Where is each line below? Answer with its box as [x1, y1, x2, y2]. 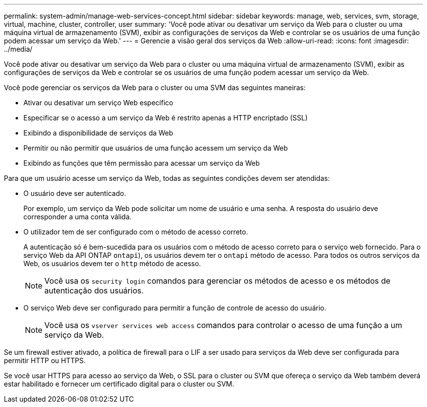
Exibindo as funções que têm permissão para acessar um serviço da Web [23, 159, 260, 167]
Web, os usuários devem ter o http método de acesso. [23, 259, 201, 268]
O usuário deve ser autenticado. [23, 189, 126, 197]
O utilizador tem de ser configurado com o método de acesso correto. [23, 228, 248, 236]
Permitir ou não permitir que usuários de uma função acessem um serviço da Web [23, 144, 288, 152]
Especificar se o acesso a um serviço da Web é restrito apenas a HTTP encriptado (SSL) [23, 114, 308, 122]
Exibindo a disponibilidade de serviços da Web [23, 129, 174, 137]
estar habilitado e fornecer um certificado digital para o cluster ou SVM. [4, 380, 234, 388]
